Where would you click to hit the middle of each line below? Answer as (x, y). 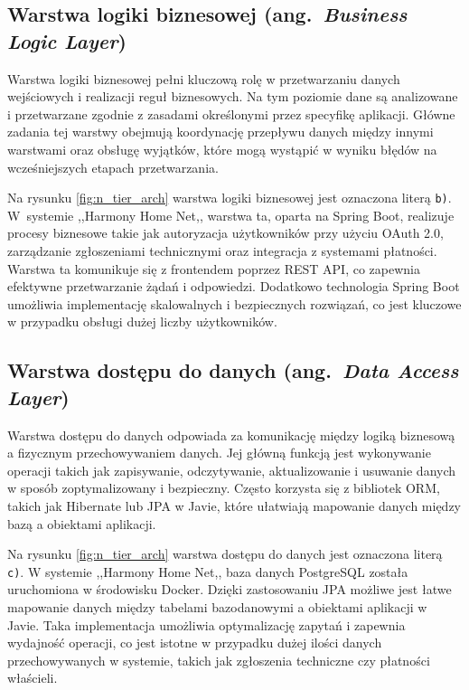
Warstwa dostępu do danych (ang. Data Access (233, 370)
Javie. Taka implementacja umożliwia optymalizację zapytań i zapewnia (206, 624)
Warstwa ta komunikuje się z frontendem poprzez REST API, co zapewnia (214, 268)
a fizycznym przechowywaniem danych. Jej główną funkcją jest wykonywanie (219, 453)
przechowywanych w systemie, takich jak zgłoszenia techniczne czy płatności (219, 660)
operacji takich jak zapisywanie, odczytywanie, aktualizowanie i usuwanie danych (232, 470)
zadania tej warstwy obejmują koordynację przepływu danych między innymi (220, 132)
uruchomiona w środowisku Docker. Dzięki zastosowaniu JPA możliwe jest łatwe (230, 589)
